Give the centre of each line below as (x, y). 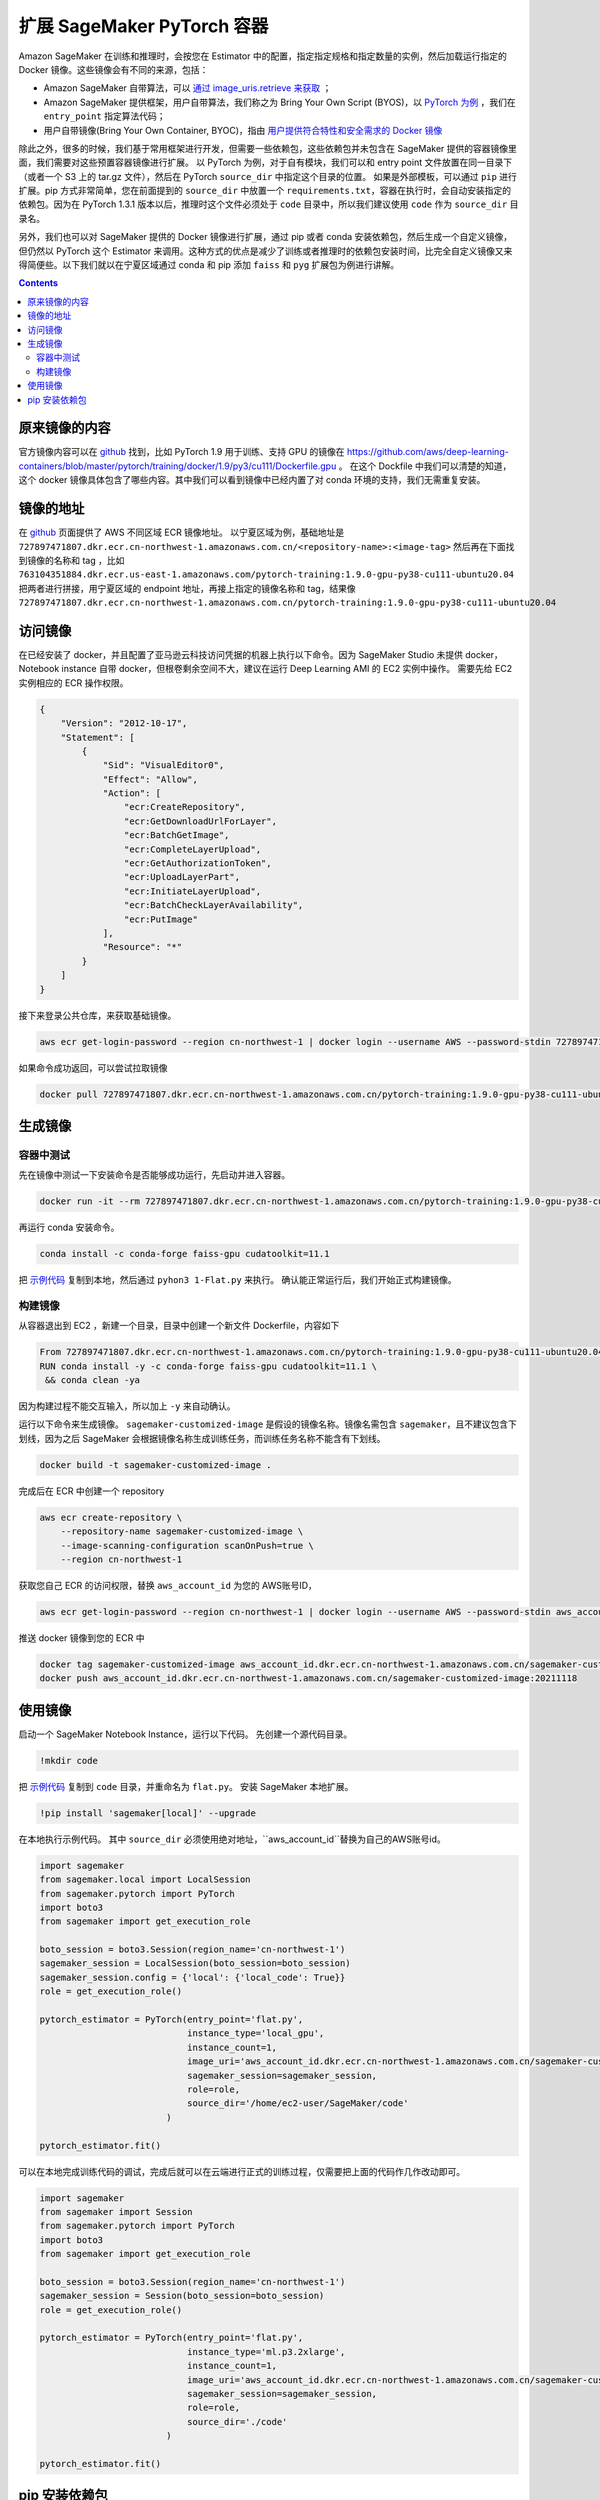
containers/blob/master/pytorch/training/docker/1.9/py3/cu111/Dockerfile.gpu (177, 466)
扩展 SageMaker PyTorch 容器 (143, 26)
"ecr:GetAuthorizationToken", (197, 863)
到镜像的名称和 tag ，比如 (71, 560)
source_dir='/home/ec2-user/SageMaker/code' (297, 2103)
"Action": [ (132, 793)
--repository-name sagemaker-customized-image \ (182, 1531)
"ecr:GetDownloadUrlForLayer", (200, 821)
